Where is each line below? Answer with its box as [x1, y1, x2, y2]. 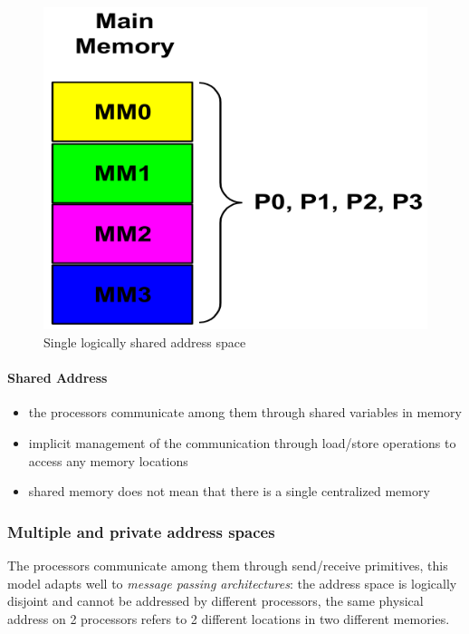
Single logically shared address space [43, 332, 246, 351]
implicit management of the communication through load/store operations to [28, 433, 456, 452]
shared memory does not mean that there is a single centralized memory [28, 482, 430, 501]
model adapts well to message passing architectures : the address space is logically [7, 573, 457, 592]
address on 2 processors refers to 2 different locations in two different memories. [7, 609, 450, 628]
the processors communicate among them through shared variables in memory [28, 403, 462, 422]
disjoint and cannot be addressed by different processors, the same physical [7, 591, 424, 610]
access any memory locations [28, 451, 188, 470]
